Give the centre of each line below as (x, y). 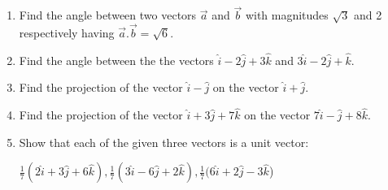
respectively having (67, 33)
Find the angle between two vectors (108, 15)
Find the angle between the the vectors (116, 60)
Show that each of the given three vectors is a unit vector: (164, 142)
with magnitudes (287, 15)
